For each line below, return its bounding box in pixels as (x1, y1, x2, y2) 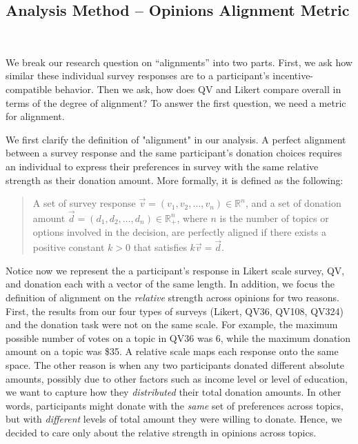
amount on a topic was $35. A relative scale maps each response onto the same (6, 344, 339, 359)
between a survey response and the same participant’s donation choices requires (6, 145, 342, 160)
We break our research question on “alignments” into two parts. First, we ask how (6, 54, 352, 69)
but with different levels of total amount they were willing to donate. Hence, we (6, 412, 342, 426)
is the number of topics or (219, 210, 329, 225)
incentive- (272, 68, 314, 83)
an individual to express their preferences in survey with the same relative (6, 159, 319, 173)
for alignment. (6, 109, 65, 123)
